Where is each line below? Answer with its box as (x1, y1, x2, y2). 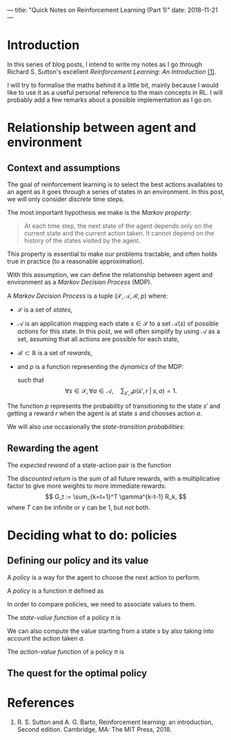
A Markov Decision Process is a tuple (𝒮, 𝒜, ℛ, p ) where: (7, 292, 168, 300)
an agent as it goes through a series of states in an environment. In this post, (7, 187, 225, 196)
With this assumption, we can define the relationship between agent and (7, 270, 213, 278)
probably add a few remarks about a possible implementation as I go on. (7, 95, 212, 104)
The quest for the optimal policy (7, 667, 148, 679)
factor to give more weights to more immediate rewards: (7, 482, 167, 490)
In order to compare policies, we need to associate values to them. (7, 600, 197, 608)
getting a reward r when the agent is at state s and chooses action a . (7, 409, 202, 417)
